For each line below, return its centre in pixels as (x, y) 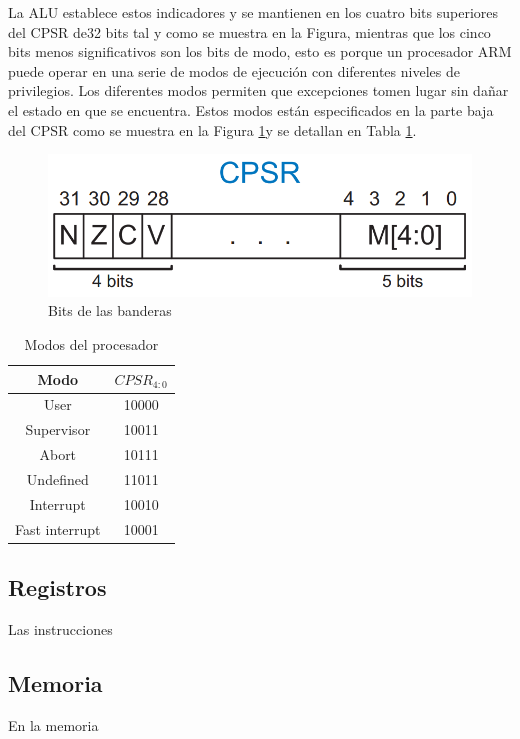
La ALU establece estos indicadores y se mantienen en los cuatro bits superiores (253, 12)
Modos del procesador (91, 343)
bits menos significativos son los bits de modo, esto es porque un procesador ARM (260, 51)
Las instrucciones (60, 628)
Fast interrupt (58, 528)
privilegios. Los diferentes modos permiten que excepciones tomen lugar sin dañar (258, 90)
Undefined (57, 478)
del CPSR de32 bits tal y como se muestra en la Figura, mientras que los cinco (249, 31)
